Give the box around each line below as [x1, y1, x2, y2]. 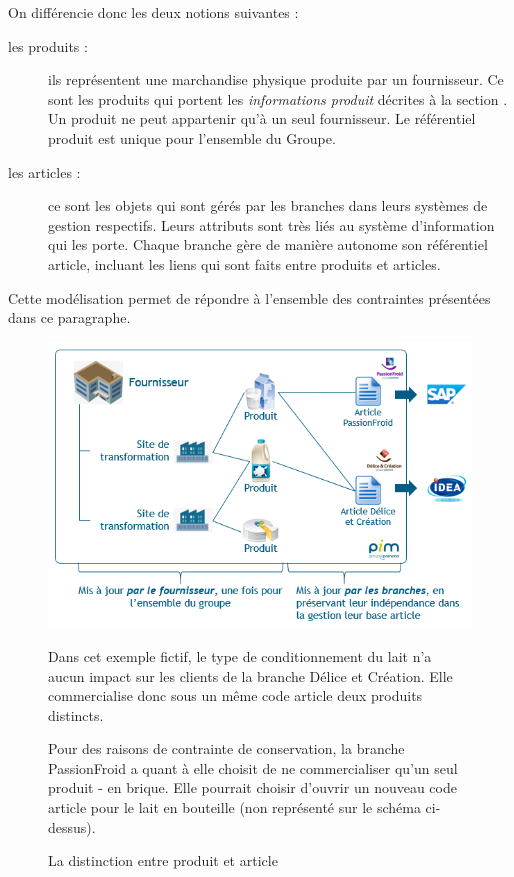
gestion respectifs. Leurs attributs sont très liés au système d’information [48, 214, 495, 235]
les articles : [8, 161, 81, 182]
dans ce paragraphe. [8, 307, 131, 328]
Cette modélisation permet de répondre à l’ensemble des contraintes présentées [8, 287, 491, 308]
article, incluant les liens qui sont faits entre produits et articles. [48, 253, 441, 274]
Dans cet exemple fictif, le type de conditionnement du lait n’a [48, 645, 432, 666]
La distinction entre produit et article [48, 850, 278, 871]
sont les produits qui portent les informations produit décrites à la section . [48, 88, 508, 109]
